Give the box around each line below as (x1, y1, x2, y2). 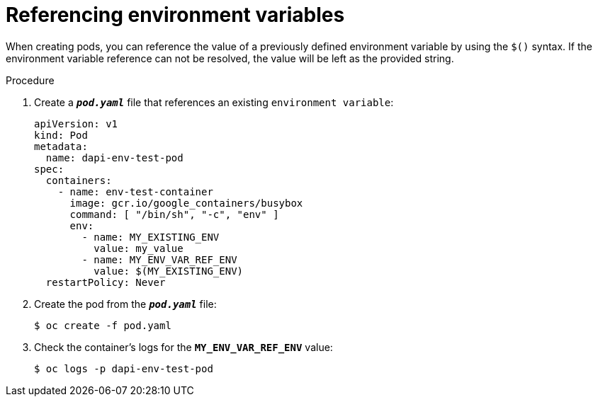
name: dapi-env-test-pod (45, 151, 184, 163)
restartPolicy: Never (45, 276, 166, 288)
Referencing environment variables (6, 3, 345, 27)
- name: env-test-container (57, 185, 213, 197)
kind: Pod (34, 129, 88, 141)
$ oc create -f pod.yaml (34, 319, 171, 331)
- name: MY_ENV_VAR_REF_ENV (81, 253, 237, 265)
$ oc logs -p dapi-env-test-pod (34, 362, 213, 374)
